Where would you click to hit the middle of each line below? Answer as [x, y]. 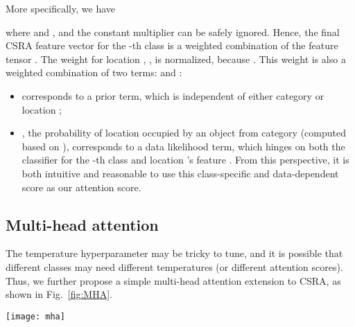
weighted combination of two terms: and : [94, 72]
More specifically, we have [60, 8]
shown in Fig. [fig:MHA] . [59, 294]
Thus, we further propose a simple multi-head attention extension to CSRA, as [173, 280]
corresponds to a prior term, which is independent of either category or [173, 95]
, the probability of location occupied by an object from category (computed [184, 133]
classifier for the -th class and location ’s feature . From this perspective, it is [185, 160]
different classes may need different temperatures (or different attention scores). [174, 266]
